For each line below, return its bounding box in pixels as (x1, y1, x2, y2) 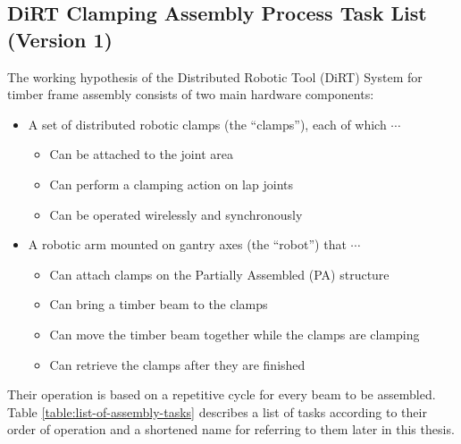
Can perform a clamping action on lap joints (49, 174, 293, 193)
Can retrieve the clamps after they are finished (49, 355, 306, 373)
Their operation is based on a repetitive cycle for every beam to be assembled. (7, 385, 436, 404)
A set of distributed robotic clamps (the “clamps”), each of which (28, 114, 387, 133)
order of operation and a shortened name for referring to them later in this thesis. (7, 420, 455, 439)
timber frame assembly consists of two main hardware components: (7, 85, 374, 104)
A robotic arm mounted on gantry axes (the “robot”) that (28, 235, 347, 254)
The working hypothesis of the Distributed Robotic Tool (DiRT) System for (7, 67, 423, 86)
